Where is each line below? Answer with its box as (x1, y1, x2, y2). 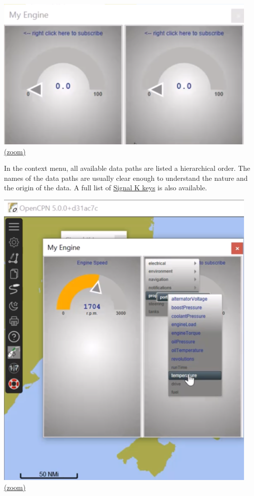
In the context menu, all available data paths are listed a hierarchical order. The (4, 163, 250, 173)
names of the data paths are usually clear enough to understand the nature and (4, 172, 248, 183)
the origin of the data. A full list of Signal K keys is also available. (4, 182, 207, 193)
